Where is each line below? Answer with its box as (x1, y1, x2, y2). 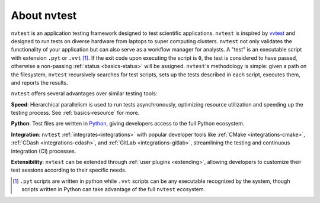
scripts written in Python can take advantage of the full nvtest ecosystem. (21, 186, 206, 193)
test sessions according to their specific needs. (11, 166, 127, 174)
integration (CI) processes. (11, 147, 76, 154)
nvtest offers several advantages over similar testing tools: (11, 90, 158, 97)
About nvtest (11, 9, 77, 22)
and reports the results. (11, 79, 68, 86)
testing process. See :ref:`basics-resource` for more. (11, 109, 140, 117)
